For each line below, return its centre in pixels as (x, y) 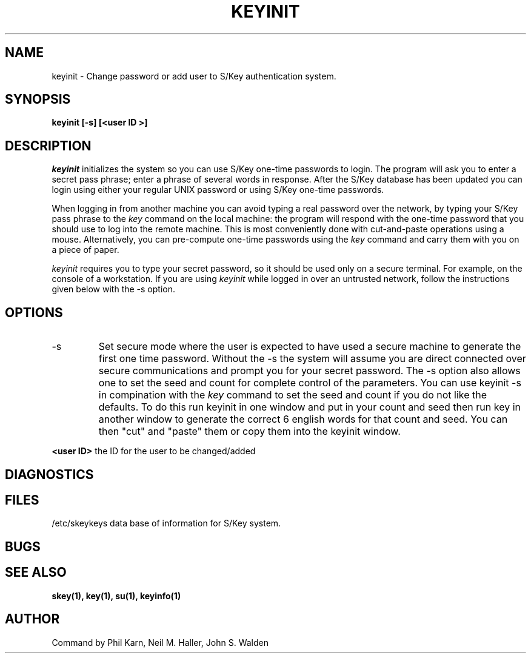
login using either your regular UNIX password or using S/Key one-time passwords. (218, 190)
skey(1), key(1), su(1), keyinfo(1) (116, 596)
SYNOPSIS (38, 99)
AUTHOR (32, 619)
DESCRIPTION (48, 146)
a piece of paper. (85, 250)
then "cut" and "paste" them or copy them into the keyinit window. (249, 431)
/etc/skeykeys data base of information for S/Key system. (166, 523)
